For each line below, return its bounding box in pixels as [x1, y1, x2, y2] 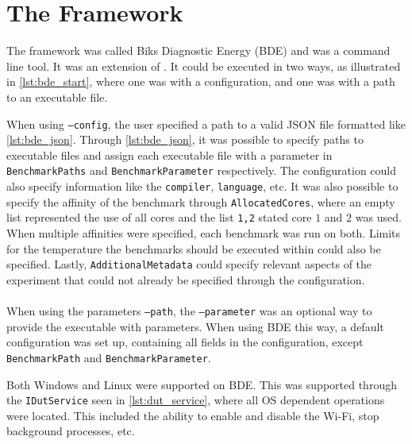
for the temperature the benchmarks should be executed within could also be [6, 240, 381, 257]
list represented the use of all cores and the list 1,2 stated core [6, 209, 312, 226]
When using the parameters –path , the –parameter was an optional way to [6, 303, 372, 319]
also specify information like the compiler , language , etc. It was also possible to [6, 178, 399, 194]
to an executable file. [6, 88, 108, 105]
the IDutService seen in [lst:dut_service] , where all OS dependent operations [6, 392, 385, 408]
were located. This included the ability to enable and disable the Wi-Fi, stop [6, 407, 379, 423]
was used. [355, 209, 402, 226]
